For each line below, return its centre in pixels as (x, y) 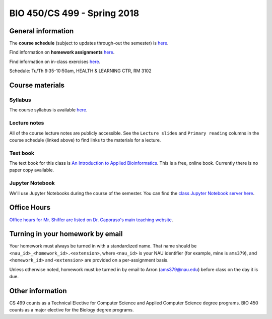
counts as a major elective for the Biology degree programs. (72, 310)
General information (42, 31)
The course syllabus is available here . (48, 110)
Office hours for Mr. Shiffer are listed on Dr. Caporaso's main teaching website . (91, 220)
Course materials (37, 85)
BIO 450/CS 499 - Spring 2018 (74, 13)
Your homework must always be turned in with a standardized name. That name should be (103, 246)
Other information (38, 291)
